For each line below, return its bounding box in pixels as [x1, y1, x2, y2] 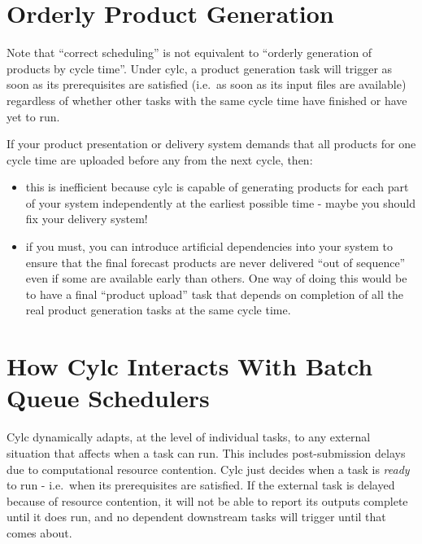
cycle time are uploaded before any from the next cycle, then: [7, 151, 313, 168]
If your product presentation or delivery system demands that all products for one [7, 135, 416, 152]
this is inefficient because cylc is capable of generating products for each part [25, 178, 409, 195]
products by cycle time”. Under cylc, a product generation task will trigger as [7, 59, 393, 77]
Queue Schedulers [7, 381, 210, 415]
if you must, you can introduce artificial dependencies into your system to [25, 238, 393, 255]
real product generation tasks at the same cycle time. [25, 301, 291, 318]
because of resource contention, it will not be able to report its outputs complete [7, 492, 408, 509]
